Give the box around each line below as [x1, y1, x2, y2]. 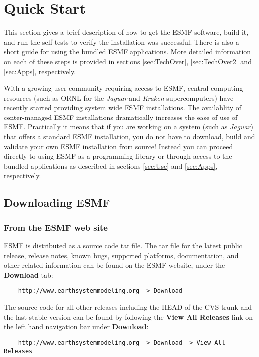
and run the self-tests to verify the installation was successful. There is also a [4, 36, 239, 47]
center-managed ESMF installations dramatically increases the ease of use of [4, 112, 238, 122]
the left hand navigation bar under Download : [4, 321, 149, 332]
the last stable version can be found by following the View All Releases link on [4, 311, 253, 322]
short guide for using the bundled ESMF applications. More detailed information [4, 46, 251, 57]
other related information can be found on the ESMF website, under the [4, 260, 225, 270]
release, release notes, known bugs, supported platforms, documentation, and [4, 250, 239, 260]
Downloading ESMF [4, 195, 110, 210]
